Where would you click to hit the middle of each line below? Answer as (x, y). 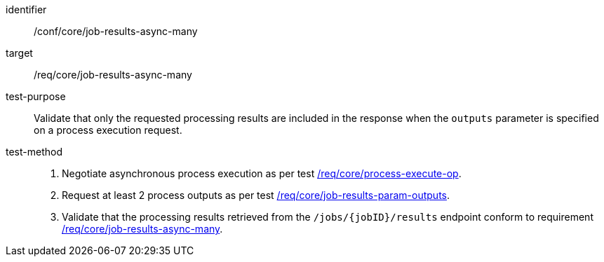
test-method (34, 152)
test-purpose (36, 96)
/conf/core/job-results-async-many (116, 31)
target (19, 53)
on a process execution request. (108, 130)
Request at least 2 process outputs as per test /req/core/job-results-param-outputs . (256, 195)
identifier (26, 9)
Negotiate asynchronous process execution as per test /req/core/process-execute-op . (262, 173)
